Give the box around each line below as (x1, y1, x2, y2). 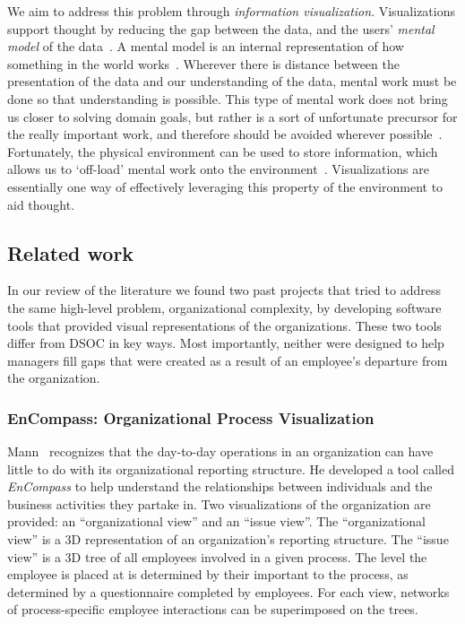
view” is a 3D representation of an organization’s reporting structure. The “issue (7, 530, 449, 549)
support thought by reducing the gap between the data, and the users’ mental (7, 19, 435, 38)
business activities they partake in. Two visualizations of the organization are (7, 494, 431, 513)
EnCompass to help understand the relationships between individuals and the (7, 477, 433, 496)
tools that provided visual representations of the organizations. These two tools (7, 316, 442, 334)
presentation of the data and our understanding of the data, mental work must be (7, 72, 457, 91)
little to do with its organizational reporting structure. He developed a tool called (7, 459, 454, 478)
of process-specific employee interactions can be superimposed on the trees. (7, 600, 418, 619)
